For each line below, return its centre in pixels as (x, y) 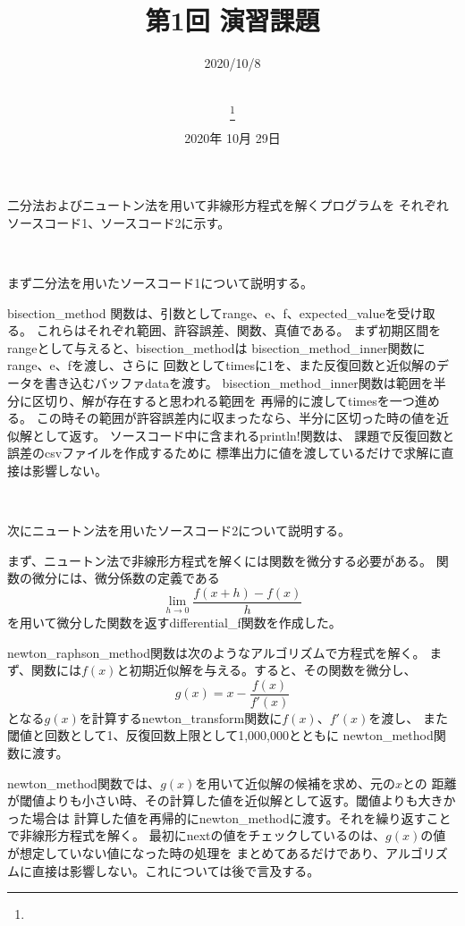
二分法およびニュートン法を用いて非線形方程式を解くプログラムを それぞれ (228, 205)
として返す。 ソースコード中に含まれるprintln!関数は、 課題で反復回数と (243, 435)
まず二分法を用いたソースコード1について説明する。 (160, 283)
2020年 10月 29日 (232, 137)
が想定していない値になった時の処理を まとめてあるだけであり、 (197, 852)
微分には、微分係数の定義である (126, 578)
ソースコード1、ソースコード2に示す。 (119, 222)
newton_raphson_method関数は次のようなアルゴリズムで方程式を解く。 (216, 652)
